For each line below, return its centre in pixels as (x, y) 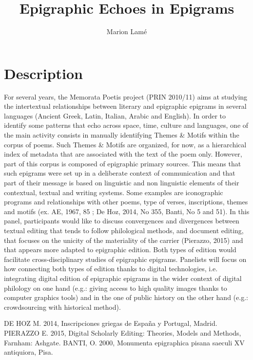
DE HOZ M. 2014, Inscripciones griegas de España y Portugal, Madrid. (111, 323)
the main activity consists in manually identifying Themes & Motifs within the (122, 135)
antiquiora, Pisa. (29, 352)
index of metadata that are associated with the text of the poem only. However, (123, 154)
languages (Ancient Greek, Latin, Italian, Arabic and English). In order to (115, 115)
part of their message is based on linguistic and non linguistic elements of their (122, 182)
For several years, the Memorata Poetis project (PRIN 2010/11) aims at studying (126, 96)
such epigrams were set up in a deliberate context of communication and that (120, 173)
